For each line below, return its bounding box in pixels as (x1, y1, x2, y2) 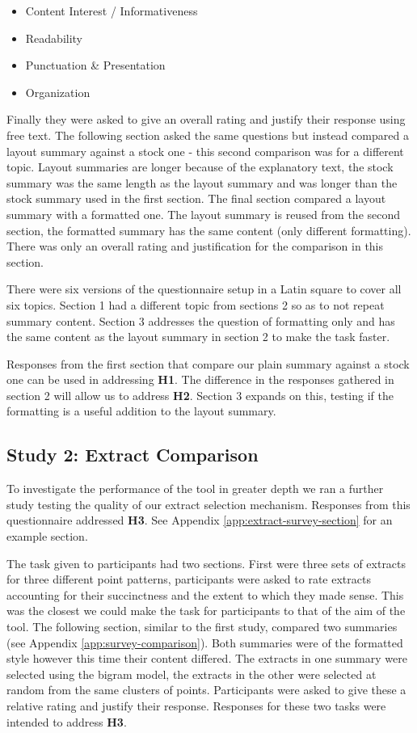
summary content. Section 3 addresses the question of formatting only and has (6, 312, 395, 329)
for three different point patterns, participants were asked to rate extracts (6, 571, 371, 588)
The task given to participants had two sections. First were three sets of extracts (6, 554, 406, 571)
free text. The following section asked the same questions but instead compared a (6, 126, 409, 143)
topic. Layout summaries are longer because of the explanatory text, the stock (6, 158, 394, 175)
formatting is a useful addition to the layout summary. (6, 402, 276, 419)
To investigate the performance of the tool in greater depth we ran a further (6, 480, 384, 497)
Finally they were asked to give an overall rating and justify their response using (6, 111, 406, 128)
